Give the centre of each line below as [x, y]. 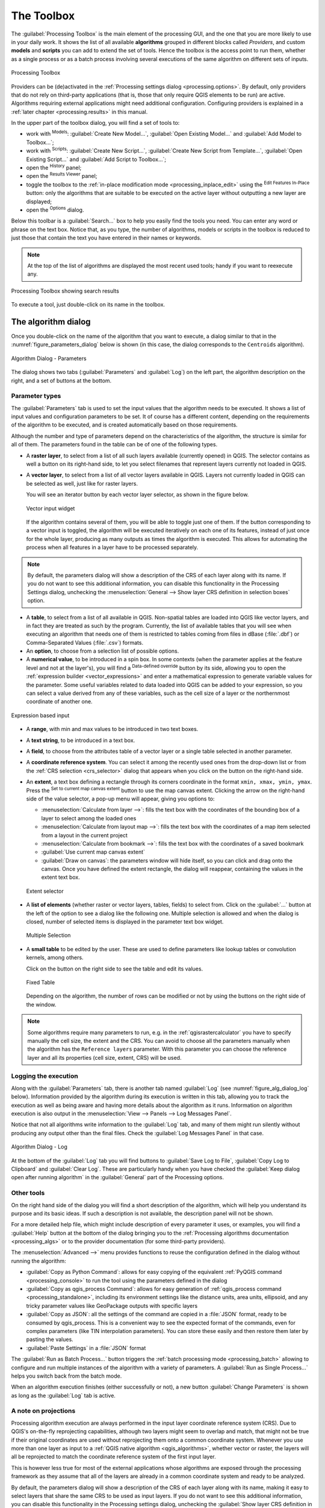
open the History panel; [54, 167]
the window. [41, 1004]
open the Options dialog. [55, 209]
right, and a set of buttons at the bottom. [61, 381]
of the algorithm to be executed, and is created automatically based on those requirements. [124, 425]
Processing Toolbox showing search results [65, 291]
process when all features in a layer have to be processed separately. [112, 547]
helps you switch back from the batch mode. [67, 1376]
